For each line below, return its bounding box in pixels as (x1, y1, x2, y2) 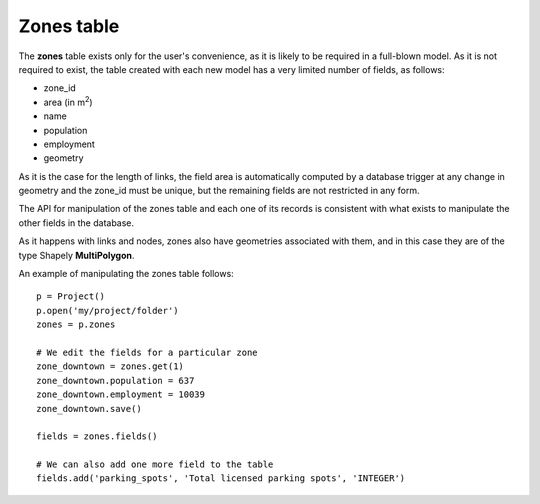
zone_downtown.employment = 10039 (36, 389, 205, 400)
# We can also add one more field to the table (36, 459, 274, 470)
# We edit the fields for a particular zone (36, 346, 259, 358)
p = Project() (36, 291, 105, 302)
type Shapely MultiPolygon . (18, 249, 135, 261)
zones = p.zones (36, 319, 116, 330)
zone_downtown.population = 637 (36, 375, 195, 386)
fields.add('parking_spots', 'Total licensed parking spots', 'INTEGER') (36, 473, 406, 484)
